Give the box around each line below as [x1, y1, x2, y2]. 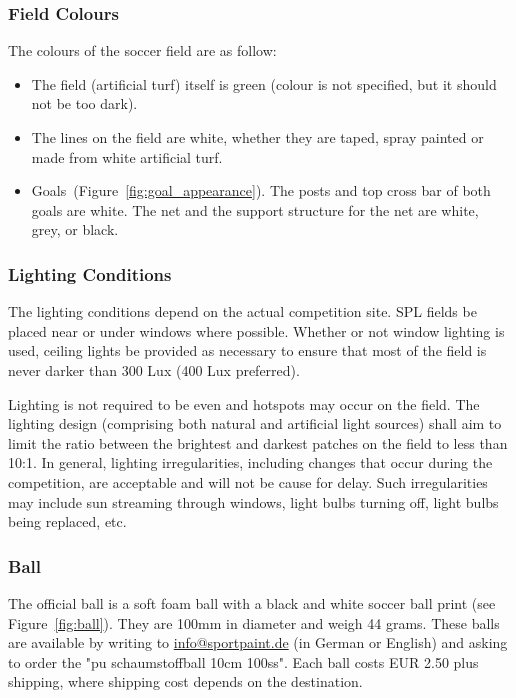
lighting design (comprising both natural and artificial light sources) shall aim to [8, 413, 502, 434]
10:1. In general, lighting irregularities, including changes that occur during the [8, 452, 493, 473]
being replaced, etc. [8, 511, 127, 532]
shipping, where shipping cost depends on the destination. [8, 671, 363, 692]
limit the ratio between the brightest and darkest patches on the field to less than [8, 432, 508, 453]
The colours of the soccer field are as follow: [8, 40, 277, 61]
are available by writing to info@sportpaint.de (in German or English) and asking [8, 632, 508, 653]
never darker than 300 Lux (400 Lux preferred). [8, 359, 300, 380]
